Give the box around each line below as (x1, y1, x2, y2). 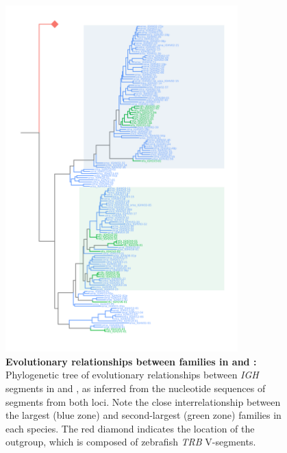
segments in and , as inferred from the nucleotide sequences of (5, 381, 266, 396)
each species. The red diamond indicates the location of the (5, 421, 255, 435)
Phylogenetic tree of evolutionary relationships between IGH (5, 367, 259, 382)
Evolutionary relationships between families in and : (5, 354, 257, 368)
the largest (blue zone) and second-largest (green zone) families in (5, 408, 282, 422)
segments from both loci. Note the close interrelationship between (5, 394, 281, 409)
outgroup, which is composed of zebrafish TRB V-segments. (5, 435, 256, 449)
